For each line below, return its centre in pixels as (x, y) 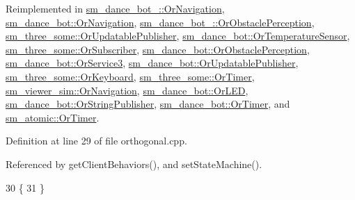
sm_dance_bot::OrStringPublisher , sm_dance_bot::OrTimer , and (148, 104)
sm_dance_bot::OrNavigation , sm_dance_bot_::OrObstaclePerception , (160, 22)
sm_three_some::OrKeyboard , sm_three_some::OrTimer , (130, 76)
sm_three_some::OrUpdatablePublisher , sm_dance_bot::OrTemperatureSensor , (178, 36)
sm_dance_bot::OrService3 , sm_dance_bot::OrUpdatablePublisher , (152, 63)
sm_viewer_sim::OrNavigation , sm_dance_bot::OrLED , (127, 90)
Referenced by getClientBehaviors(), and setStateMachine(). (134, 164)
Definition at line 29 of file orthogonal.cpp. (96, 141)
